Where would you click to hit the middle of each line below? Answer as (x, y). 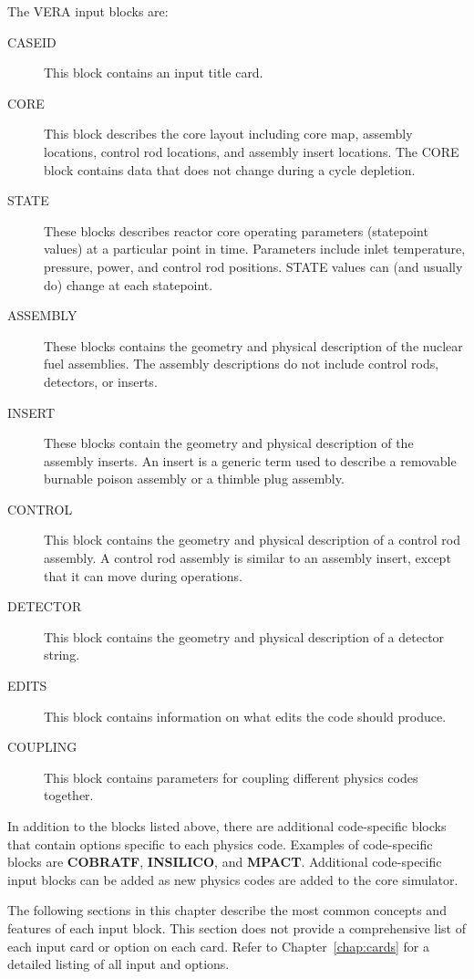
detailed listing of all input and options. (118, 964)
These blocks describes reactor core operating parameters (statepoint (236, 230)
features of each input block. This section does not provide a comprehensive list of (237, 927)
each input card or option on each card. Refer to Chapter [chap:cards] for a (218, 946)
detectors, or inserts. (101, 381)
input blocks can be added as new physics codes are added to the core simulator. (233, 879)
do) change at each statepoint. (129, 284)
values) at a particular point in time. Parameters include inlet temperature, (255, 249)
